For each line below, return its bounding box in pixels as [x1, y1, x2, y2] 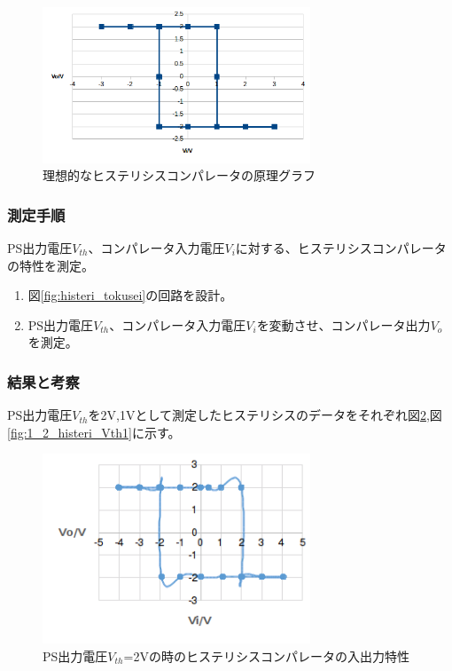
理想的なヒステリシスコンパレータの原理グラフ [43, 166, 316, 185]
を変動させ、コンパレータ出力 [256, 315, 431, 334]
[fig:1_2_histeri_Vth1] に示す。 [7, 422, 181, 441]
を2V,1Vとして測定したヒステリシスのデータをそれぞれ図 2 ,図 [88, 406, 442, 424]
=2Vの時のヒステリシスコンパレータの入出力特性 [123, 646, 409, 665]
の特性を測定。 [7, 256, 94, 274]
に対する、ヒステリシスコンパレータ [235, 239, 447, 257]
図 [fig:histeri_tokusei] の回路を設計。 [27, 286, 233, 304]
